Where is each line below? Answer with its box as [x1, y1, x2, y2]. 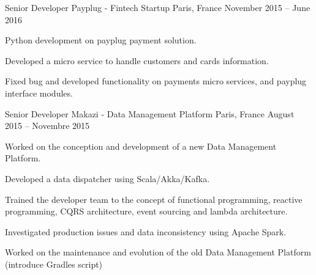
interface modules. [5, 86, 73, 99]
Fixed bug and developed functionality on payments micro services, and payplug [5, 75, 307, 87]
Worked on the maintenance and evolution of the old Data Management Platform [5, 246, 311, 258]
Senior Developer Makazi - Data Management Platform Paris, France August [5, 107, 295, 120]
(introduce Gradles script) [5, 257, 103, 270]
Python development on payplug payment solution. [5, 34, 197, 46]
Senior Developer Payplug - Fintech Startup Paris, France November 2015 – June [5, 1, 310, 13]
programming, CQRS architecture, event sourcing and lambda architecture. [5, 205, 288, 218]
